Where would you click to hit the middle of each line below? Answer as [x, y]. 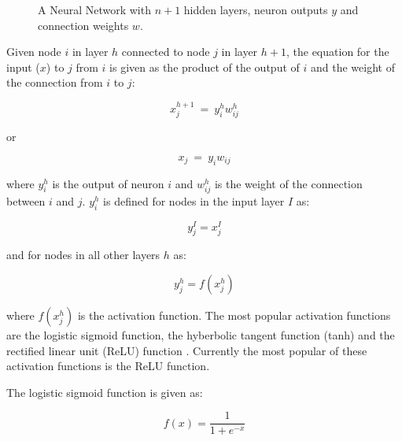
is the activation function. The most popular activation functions [234, 315]
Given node [34, 52]
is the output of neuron [108, 183]
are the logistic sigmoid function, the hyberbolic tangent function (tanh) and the [201, 335]
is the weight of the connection [288, 183]
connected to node [166, 52]
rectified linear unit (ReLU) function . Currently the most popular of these [187, 350]
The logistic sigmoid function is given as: [105, 392]
